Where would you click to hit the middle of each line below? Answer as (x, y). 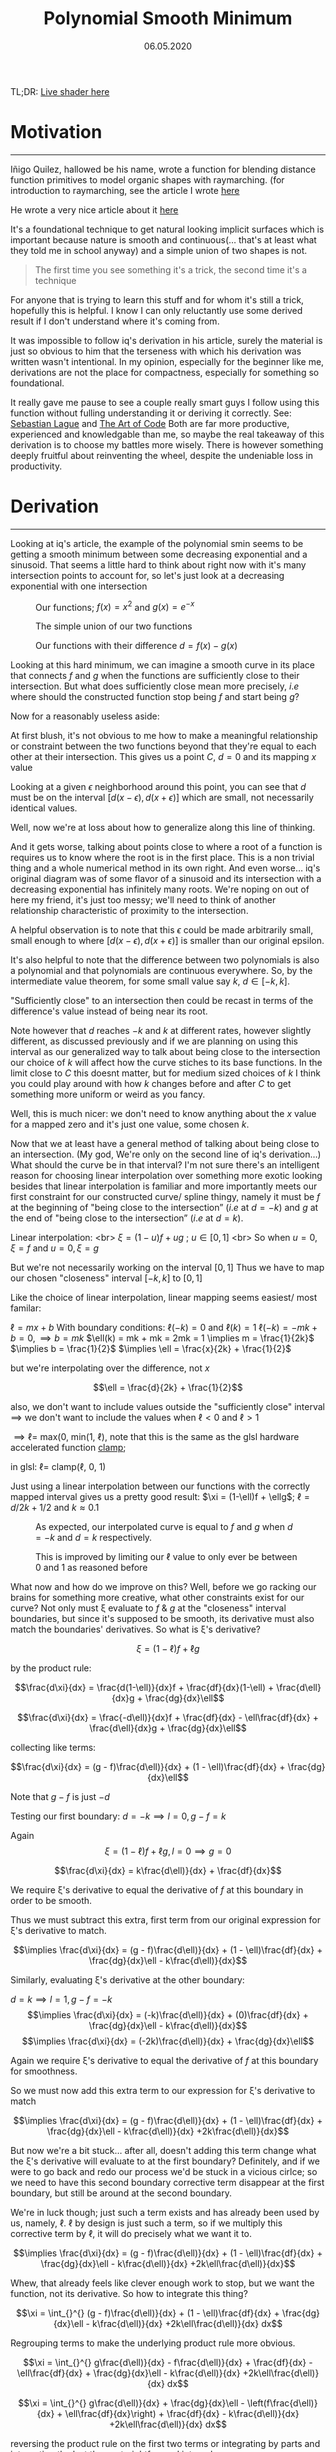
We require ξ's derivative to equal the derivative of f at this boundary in (157, 1890)
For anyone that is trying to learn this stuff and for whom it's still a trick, (157, 299)
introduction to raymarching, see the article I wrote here (125, 190)
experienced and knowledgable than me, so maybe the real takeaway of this (167, 434)
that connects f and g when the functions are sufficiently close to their (155, 676)
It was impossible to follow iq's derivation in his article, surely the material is (166, 340)
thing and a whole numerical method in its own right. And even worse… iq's (165, 868)
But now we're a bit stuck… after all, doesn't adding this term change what (163, 2151)
